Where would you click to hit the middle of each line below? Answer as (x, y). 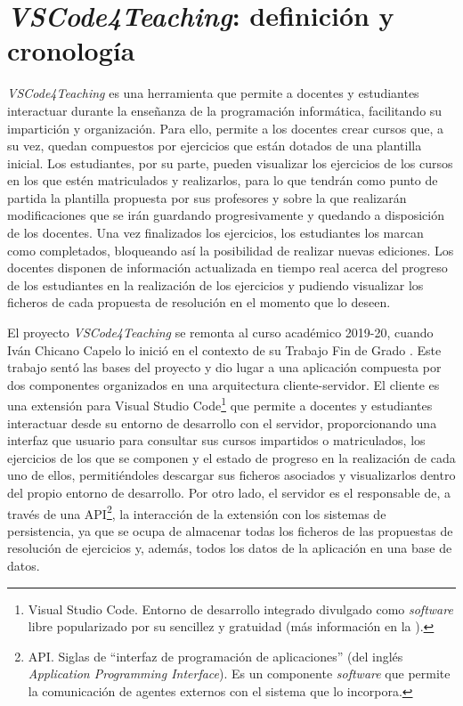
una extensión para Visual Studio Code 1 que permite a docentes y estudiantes (220, 404)
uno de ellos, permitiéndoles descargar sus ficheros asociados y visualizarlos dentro (231, 475)
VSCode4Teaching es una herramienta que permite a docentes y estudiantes (213, 93)
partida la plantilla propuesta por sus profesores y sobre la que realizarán (207, 197)
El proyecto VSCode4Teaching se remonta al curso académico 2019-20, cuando (220, 333)
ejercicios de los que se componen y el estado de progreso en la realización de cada (231, 457)
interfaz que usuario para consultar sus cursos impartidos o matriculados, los (216, 440)
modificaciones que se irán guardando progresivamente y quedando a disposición (226, 215)
